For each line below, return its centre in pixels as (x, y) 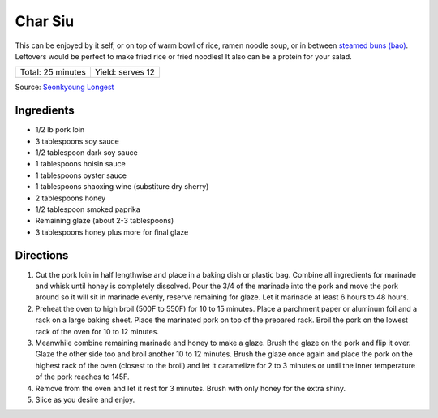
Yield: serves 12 (125, 72)
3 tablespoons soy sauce (77, 141)
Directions (42, 255)
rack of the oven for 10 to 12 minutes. (97, 331)
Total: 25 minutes (53, 72)
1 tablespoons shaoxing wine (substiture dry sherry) (122, 187)
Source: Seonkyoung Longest (64, 87)
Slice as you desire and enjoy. (85, 399)
